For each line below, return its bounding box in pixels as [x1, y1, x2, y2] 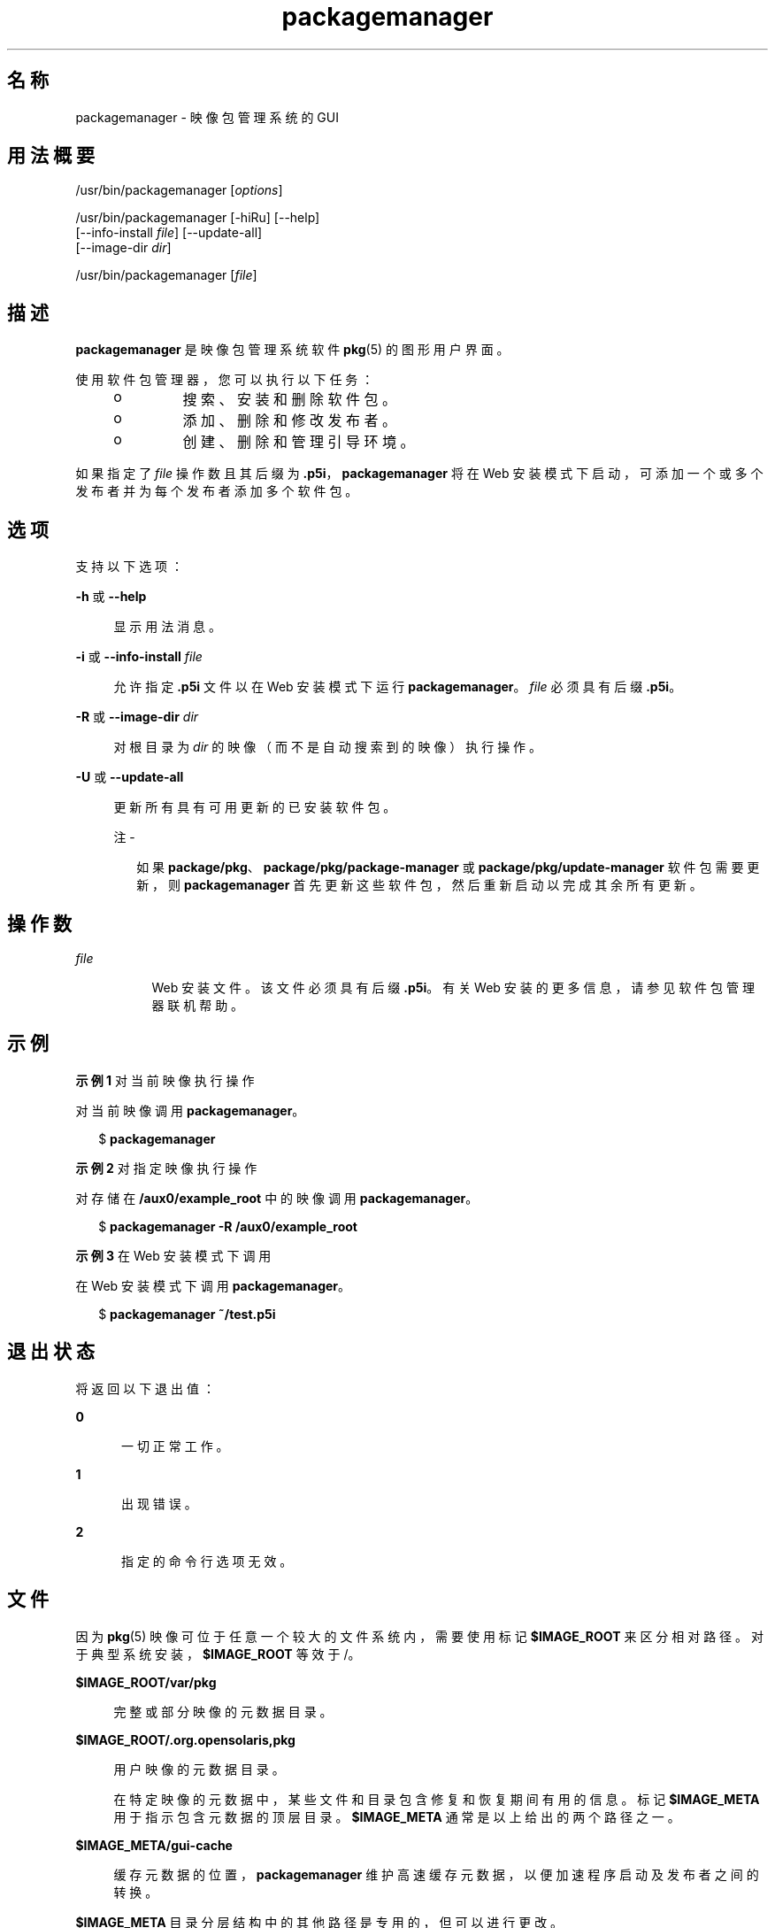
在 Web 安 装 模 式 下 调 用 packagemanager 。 [75, 1277, 351, 1293]
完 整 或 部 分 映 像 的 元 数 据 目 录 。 [113, 1703, 333, 1719]
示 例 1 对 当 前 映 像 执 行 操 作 [75, 1072, 255, 1088]
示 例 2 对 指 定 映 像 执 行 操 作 [75, 1160, 257, 1176]
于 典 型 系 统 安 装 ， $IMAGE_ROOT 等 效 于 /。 [75, 1646, 361, 1662]
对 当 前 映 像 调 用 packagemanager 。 [75, 1102, 305, 1118]
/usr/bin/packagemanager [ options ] [75, 182, 283, 198]
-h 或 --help [75, 589, 147, 605]
